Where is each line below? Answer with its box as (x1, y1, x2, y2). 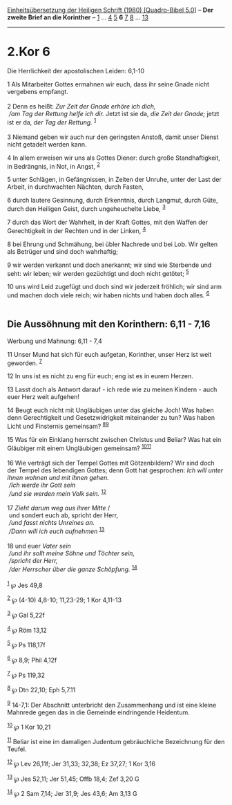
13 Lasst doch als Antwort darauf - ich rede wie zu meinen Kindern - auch (7, 385, 217, 394)
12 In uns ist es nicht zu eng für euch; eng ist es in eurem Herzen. (7, 372, 193, 380)
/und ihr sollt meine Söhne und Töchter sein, (8, 549, 135, 557)
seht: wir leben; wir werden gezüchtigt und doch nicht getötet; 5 (7, 268, 190, 277)
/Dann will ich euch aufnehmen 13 (8, 526, 105, 535)
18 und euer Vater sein (7, 542, 71, 550)
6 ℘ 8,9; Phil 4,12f (7, 654, 57, 664)
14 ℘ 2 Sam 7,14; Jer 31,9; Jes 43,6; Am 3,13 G (7, 788, 137, 797)
